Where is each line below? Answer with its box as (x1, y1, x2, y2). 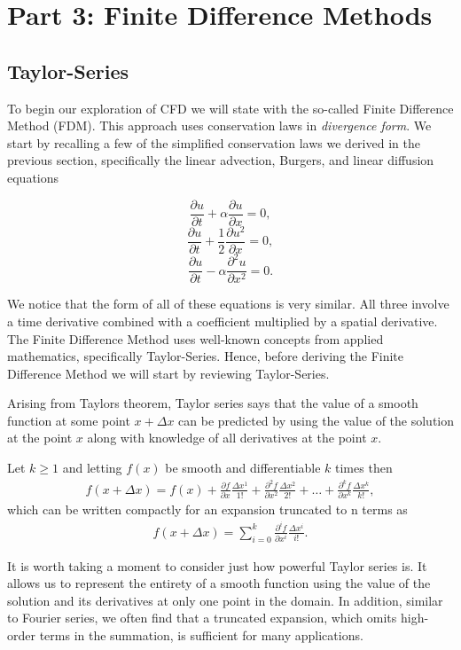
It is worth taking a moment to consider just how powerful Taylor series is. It (7, 556, 427, 575)
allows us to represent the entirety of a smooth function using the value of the (7, 574, 431, 592)
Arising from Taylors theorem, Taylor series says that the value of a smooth (7, 394, 418, 412)
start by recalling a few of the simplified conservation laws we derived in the (7, 133, 420, 152)
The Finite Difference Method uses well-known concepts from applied (7, 329, 384, 348)
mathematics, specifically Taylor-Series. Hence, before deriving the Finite (7, 347, 404, 365)
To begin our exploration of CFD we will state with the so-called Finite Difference (7, 98, 454, 117)
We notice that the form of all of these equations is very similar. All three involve (7, 294, 449, 313)
